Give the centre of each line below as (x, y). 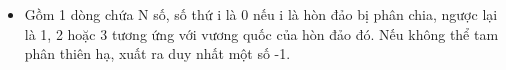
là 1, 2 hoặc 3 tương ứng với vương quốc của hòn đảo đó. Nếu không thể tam (261, 33)
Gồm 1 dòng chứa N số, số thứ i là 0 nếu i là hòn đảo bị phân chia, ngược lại (261, 14)
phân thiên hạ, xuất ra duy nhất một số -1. (157, 53)
